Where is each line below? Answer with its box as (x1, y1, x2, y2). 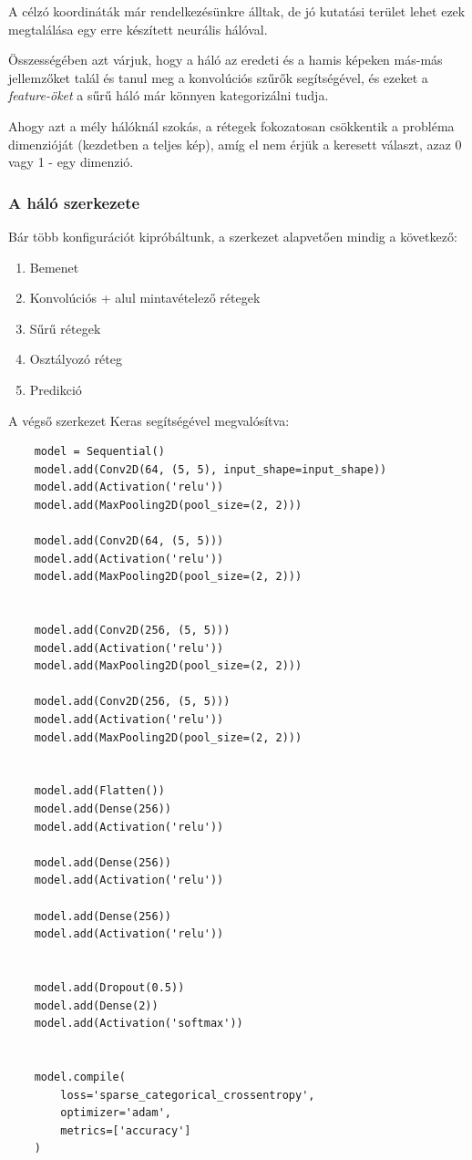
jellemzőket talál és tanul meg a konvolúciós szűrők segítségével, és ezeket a (8, 67, 428, 87)
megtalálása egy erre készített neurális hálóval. (8, 19, 268, 38)
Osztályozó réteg (29, 349, 123, 368)
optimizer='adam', (60, 1106, 171, 1120)
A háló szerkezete (8, 191, 140, 213)
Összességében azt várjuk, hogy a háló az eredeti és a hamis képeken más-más (8, 50, 443, 69)
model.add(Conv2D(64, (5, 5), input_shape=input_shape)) (34, 462, 387, 476)
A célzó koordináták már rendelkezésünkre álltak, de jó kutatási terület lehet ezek (8, 2, 466, 20)
